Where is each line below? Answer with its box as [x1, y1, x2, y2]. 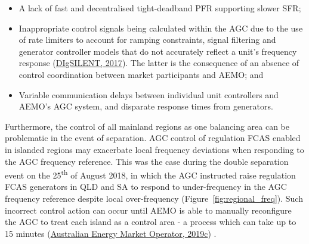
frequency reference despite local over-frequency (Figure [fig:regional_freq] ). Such [5, 192, 303, 204]
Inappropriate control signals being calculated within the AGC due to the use [18, 21, 303, 34]
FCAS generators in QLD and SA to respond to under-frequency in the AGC [5, 180, 287, 193]
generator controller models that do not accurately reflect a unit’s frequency [18, 45, 297, 57]
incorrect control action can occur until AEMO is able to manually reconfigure [5, 204, 292, 216]
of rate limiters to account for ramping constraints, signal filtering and [18, 33, 276, 46]
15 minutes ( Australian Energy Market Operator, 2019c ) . [5, 227, 217, 239]
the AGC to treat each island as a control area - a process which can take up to [5, 215, 296, 228]
